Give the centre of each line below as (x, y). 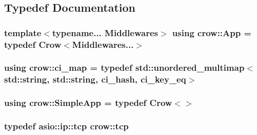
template (23, 32)
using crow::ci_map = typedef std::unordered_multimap (124, 67)
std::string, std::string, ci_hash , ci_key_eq (95, 79)
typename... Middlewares (105, 32)
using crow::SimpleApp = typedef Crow (88, 103)
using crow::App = (212, 32)
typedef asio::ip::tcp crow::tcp (66, 126)
